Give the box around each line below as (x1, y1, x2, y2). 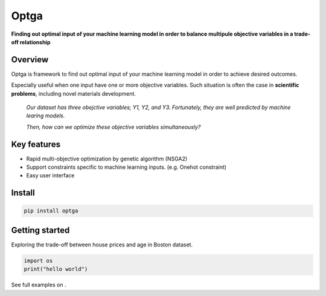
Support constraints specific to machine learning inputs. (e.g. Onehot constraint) (26, 163, 226, 171)
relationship (19, 38, 51, 45)
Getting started (11, 225, 70, 235)
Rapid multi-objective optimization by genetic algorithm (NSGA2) (26, 155, 188, 162)
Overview (11, 54, 49, 65)
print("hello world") (24, 266, 88, 272)
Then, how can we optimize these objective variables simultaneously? (26, 123, 201, 130)
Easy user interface (26, 172, 75, 179)
